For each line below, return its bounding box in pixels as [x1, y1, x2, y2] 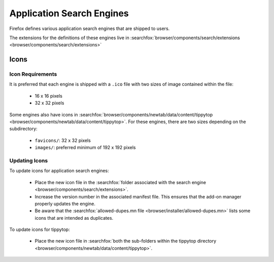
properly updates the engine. [35, 200, 96, 207]
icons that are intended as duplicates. [35, 215, 114, 221]
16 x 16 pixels [35, 93, 63, 99]
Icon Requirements [9, 71, 57, 78]
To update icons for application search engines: [9, 168, 109, 174]
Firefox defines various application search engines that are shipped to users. [9, 25, 170, 32]
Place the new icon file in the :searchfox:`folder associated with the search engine [35, 179, 207, 185]
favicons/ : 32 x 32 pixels [35, 137, 91, 143]
